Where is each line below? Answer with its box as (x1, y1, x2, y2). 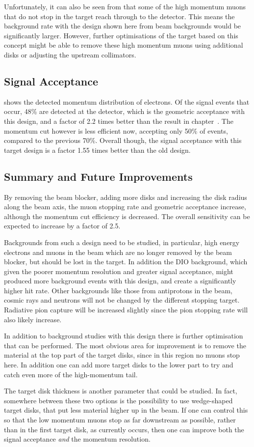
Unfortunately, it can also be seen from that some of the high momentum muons (4, 1, 246, 11)
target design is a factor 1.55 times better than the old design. (4, 144, 191, 155)
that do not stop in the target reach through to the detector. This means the (4, 11, 235, 21)
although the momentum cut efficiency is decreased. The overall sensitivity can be (4, 211, 250, 221)
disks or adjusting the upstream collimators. (4, 49, 136, 59)
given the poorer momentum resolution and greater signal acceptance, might (4, 266, 233, 276)
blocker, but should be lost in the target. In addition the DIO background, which (4, 256, 248, 267)
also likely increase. (4, 314, 62, 324)
